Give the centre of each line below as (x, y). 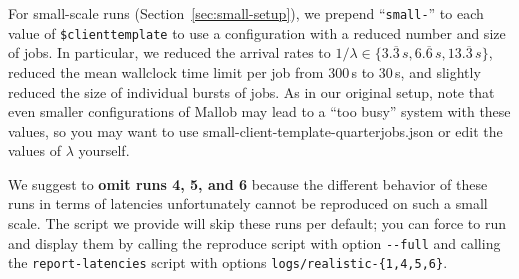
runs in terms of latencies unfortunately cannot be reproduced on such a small (248, 203)
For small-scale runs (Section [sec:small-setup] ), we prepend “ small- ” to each (246, 13)
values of (34, 150)
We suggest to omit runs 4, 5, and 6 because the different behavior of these (248, 183)
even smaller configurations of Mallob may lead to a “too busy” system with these (259, 111)
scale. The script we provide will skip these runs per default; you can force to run (257, 223)
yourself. (104, 150)
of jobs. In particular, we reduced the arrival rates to (169, 52)
